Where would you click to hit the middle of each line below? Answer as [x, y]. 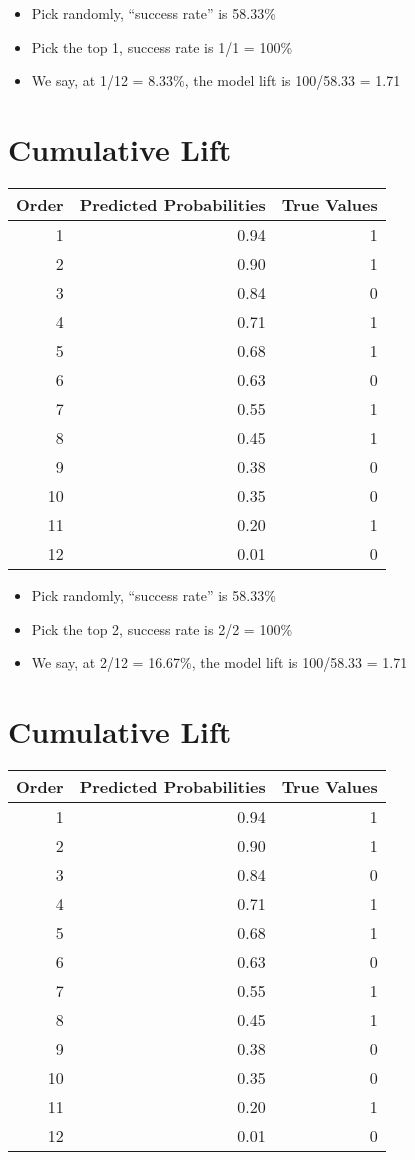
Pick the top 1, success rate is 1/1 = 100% [162, 46]
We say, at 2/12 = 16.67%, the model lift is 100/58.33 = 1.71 [219, 662]
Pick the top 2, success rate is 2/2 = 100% [162, 628]
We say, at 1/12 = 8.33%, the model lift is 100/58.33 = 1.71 [216, 80]
